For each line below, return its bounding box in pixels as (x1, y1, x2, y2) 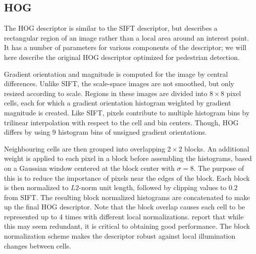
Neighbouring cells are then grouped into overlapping (4, 143, 165, 153)
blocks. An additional (184, 143, 250, 153)
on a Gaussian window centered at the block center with (4, 162, 175, 173)
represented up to (4, 211, 57, 221)
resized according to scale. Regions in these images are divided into (4, 88, 207, 98)
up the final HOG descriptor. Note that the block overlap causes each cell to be (4, 202, 245, 212)
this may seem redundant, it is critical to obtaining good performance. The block (4, 221, 250, 231)
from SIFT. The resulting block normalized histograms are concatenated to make (4, 192, 250, 202)
